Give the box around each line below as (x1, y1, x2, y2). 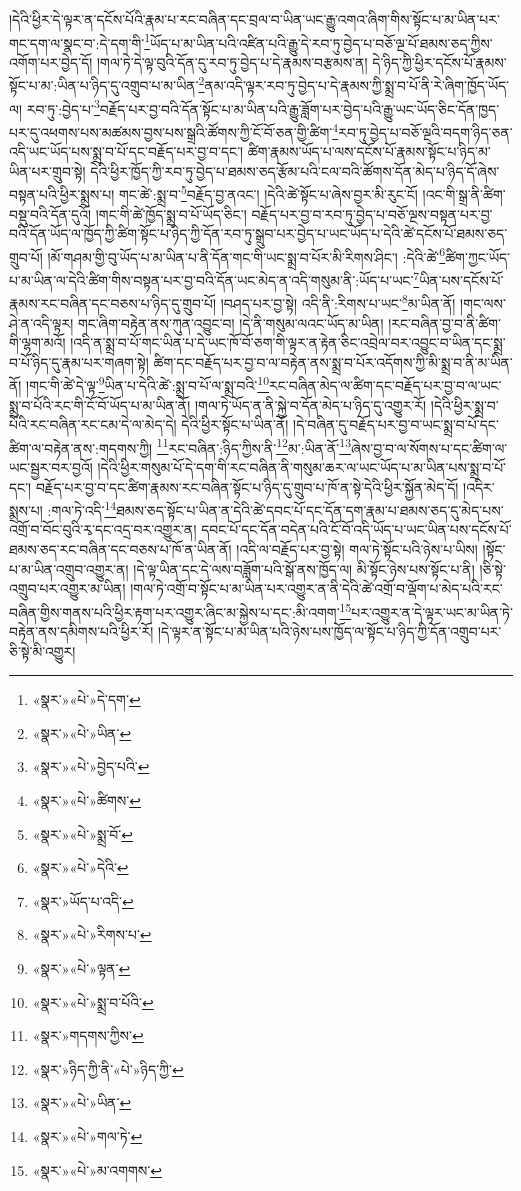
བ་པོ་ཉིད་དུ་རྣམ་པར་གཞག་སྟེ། (9, 351, 149, 372)
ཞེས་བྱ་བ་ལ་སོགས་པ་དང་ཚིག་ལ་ (350, 437, 508, 458)
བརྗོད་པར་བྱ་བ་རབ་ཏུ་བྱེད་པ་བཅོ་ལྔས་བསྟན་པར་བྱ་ (251, 203, 493, 224)
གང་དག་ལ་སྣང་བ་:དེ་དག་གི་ (9, 32, 145, 53)
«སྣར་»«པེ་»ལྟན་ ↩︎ (32, 958, 131, 979)
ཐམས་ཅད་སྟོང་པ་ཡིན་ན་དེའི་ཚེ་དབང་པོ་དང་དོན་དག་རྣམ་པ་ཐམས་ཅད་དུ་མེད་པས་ (116, 499, 504, 520)
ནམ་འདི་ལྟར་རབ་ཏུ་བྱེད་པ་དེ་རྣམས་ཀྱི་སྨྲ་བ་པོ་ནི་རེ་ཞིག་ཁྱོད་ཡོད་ (204, 75, 510, 96)
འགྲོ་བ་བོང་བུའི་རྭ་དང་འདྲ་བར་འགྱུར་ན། (9, 519, 197, 540)
